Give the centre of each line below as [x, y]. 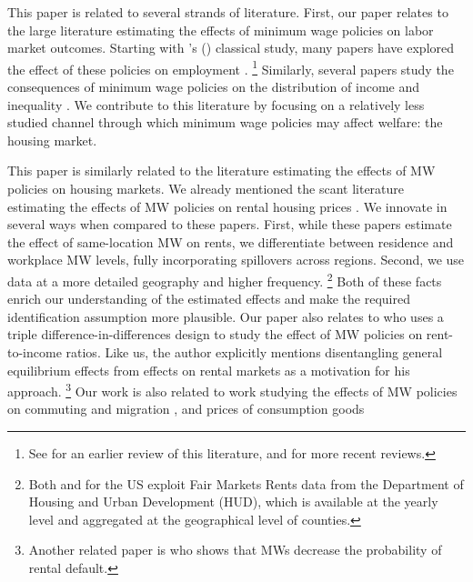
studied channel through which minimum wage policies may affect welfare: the [225, 122]
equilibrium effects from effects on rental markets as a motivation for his [209, 370]
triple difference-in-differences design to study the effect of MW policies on [215, 334]
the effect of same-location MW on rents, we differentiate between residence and [231, 241]
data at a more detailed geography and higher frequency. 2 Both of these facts [225, 279]
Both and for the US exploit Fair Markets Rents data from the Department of [246, 483]
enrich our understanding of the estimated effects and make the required [209, 299]
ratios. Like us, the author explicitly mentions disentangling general [254, 352]
